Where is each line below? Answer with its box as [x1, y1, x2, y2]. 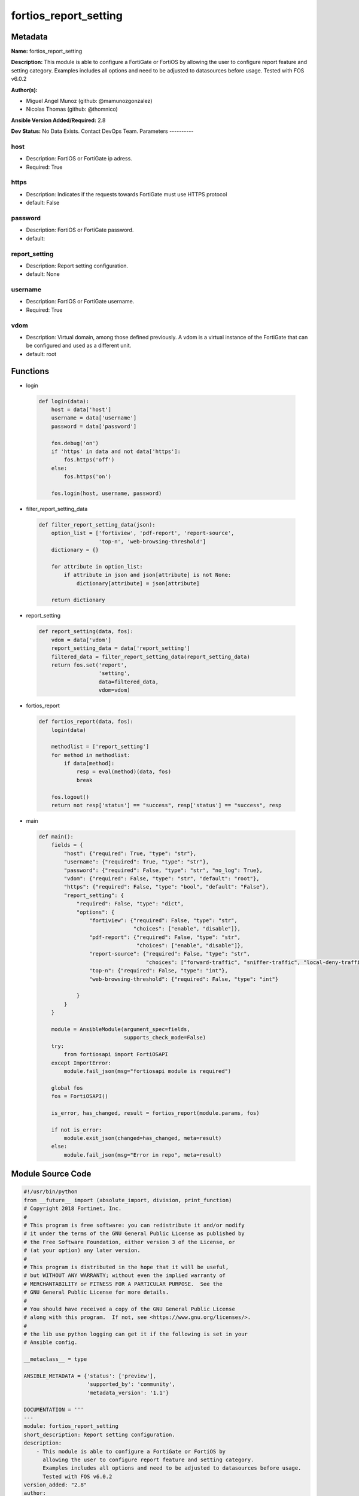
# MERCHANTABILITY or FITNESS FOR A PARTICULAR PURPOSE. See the [23, 1281, 223, 1287]
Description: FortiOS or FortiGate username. [26, 298, 135, 305]
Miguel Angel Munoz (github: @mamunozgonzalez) [26, 98, 153, 105]
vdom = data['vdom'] [51, 636, 112, 643]
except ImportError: [51, 1059, 112, 1066]
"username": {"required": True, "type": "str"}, [63, 859, 209, 865]
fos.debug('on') [51, 440, 99, 446]
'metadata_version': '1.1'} [87, 1389, 169, 1396]
